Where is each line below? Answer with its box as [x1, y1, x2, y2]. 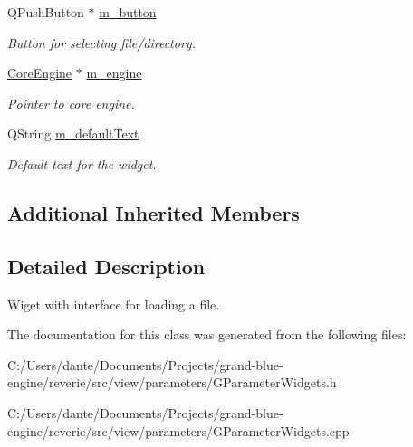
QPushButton [7, 3, 84, 21]
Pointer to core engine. [7, 93, 135, 112]
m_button [99, 3, 157, 21]
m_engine [86, 63, 142, 82]
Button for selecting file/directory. [7, 33, 196, 52]
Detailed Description [7, 252, 206, 280]
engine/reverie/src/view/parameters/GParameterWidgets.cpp [7, 421, 350, 440]
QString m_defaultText [7, 124, 139, 143]
